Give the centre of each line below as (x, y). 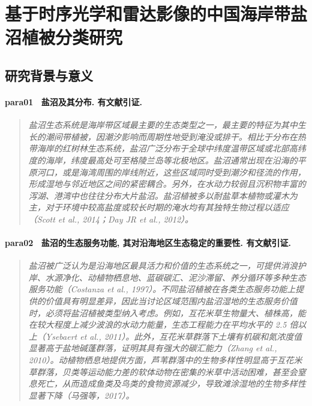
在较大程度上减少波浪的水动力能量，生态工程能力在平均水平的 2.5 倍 (163, 324)
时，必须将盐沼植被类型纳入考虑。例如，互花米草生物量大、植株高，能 (167, 312)
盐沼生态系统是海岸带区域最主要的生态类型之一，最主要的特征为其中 (163, 125)
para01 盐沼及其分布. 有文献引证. (74, 101)
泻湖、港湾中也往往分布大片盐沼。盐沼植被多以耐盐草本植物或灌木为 (163, 195)
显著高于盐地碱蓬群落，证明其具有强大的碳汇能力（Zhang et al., (153, 348)
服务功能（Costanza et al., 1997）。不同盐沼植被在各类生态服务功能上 (162, 289)
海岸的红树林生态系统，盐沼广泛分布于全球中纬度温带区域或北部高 (167, 148)
